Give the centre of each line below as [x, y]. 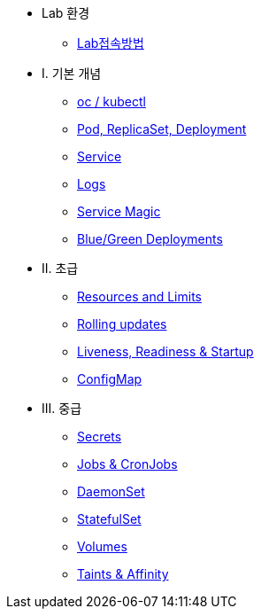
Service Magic [119, 211]
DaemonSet [111, 491]
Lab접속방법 [111, 43]
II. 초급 [60, 268]
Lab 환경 [66, 13]
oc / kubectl [111, 101]
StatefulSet [109, 519]
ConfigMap [110, 379]
